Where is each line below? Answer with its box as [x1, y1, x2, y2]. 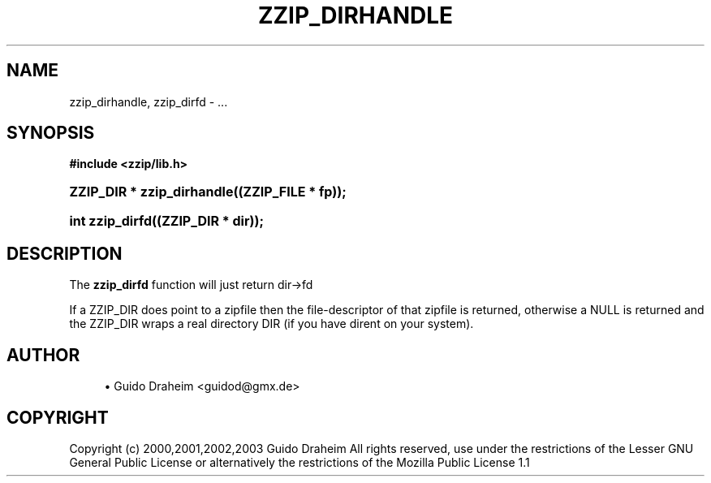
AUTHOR [6, 344, 80, 365]
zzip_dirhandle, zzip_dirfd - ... [69, 94, 228, 109]
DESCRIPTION [6, 243, 123, 264]
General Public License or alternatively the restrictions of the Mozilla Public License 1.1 [69, 455, 530, 469]
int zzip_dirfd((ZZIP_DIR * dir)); [69, 213, 264, 230]
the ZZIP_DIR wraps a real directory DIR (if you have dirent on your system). [69, 317, 474, 331]
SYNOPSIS [6, 123, 95, 144]
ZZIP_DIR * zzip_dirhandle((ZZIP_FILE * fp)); [69, 183, 347, 201]
